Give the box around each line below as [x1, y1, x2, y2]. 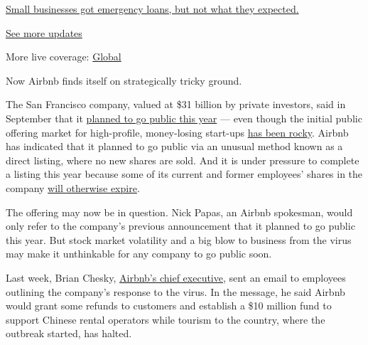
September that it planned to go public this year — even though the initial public [6, 110, 362, 125]
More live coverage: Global [6, 49, 121, 64]
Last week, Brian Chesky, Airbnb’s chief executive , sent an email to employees [6, 270, 346, 285]
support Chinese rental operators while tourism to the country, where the [6, 312, 325, 327]
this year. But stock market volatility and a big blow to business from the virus [6, 232, 352, 247]
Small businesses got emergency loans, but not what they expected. [6, 1, 299, 16]
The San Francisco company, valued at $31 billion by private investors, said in [6, 97, 346, 112]
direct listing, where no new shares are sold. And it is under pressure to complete [6, 152, 359, 167]
